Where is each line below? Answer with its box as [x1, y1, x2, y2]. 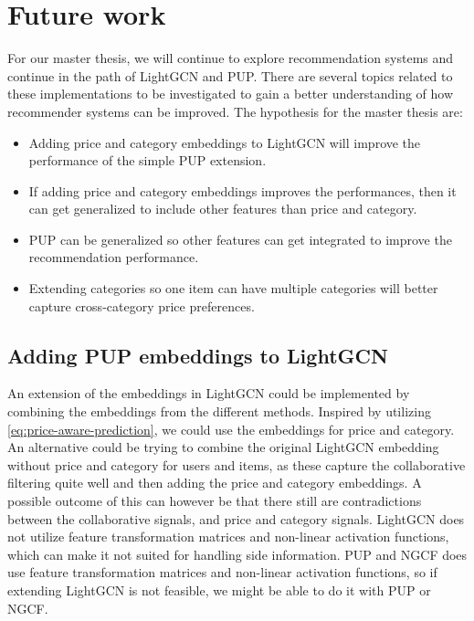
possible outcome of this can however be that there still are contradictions [7, 491, 422, 510]
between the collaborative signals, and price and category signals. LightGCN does [7, 509, 465, 528]
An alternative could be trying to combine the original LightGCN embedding [7, 437, 439, 457]
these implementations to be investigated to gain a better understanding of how [7, 84, 454, 103]
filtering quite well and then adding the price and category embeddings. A [7, 473, 422, 492]
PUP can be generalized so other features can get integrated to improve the [28, 229, 452, 248]
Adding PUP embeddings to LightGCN [7, 341, 388, 369]
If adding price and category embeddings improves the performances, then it [28, 181, 457, 200]
